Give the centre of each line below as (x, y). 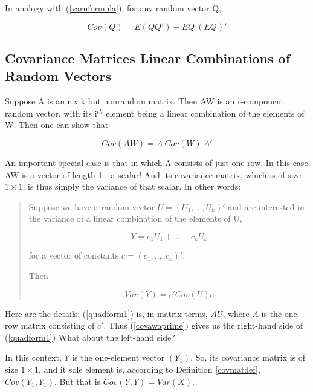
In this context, (33, 357)
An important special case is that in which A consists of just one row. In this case (156, 162)
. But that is (77, 381)
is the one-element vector (118, 357)
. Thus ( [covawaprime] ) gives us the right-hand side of (203, 325)
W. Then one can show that (57, 125)
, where (236, 313)
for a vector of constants (74, 255)
